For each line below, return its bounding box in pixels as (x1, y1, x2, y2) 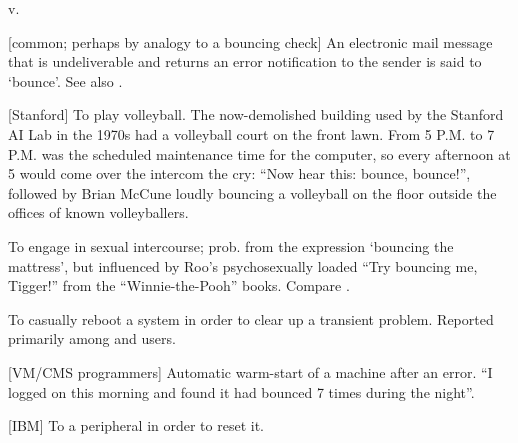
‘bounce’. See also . (8, 70, 123, 91)
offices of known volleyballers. (8, 202, 189, 223)
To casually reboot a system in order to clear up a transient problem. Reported (8, 308, 494, 329)
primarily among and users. (8, 328, 176, 349)
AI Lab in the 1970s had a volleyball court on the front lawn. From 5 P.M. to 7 (8, 123, 495, 144)
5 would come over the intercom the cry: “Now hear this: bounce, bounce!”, (8, 163, 471, 184)
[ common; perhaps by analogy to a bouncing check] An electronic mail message (8, 31, 493, 52)
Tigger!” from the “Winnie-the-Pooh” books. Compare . (8, 275, 350, 296)
